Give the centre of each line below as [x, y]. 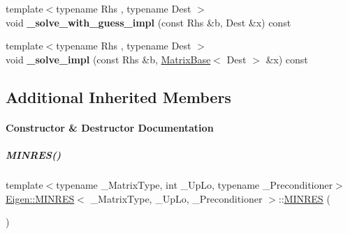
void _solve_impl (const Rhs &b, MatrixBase [108, 59]
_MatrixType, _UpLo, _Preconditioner [176, 198]
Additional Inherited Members [118, 96]
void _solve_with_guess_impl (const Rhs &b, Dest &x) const [148, 22]
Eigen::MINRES [40, 198]
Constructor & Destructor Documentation [110, 127]
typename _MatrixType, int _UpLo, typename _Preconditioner [194, 184]
